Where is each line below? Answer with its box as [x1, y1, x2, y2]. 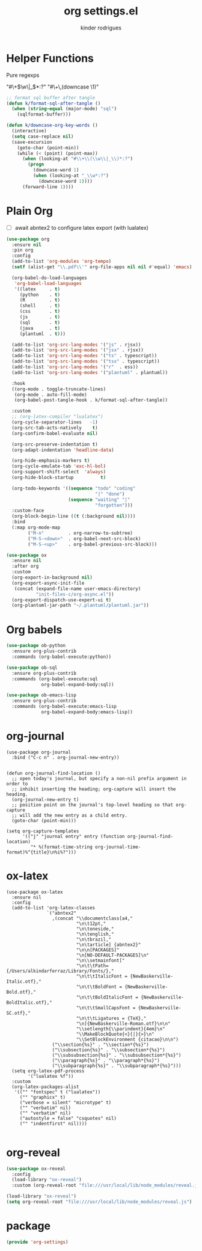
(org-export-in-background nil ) [11, 574, 93, 581]
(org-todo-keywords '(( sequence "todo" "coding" [11, 485, 136, 491]
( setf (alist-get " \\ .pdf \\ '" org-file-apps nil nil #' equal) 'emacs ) [11, 264, 192, 270]
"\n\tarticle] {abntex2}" [76, 941, 141, 948]
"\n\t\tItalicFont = [76, 973, 128, 979]
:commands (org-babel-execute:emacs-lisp [11, 704, 117, 710]
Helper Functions [6, 51, 94, 65]
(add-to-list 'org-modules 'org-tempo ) [11, 259, 112, 265]
